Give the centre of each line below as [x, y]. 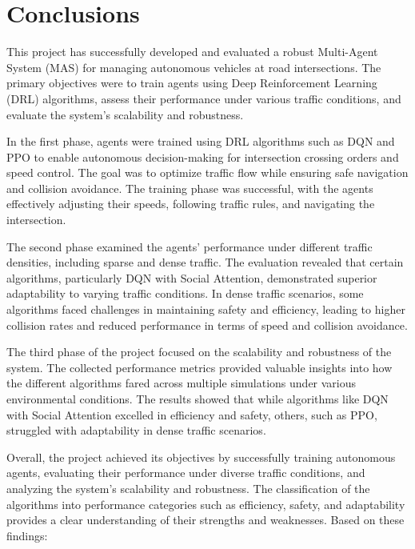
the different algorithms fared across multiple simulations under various [182, 383]
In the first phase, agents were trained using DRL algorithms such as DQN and [201, 141]
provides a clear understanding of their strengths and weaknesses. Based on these [206, 520]
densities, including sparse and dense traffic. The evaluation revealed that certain [205, 262]
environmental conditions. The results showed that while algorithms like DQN [198, 399]
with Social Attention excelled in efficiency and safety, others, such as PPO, [192, 414]
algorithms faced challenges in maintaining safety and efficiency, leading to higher [206, 309]
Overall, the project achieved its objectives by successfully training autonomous [201, 457]
